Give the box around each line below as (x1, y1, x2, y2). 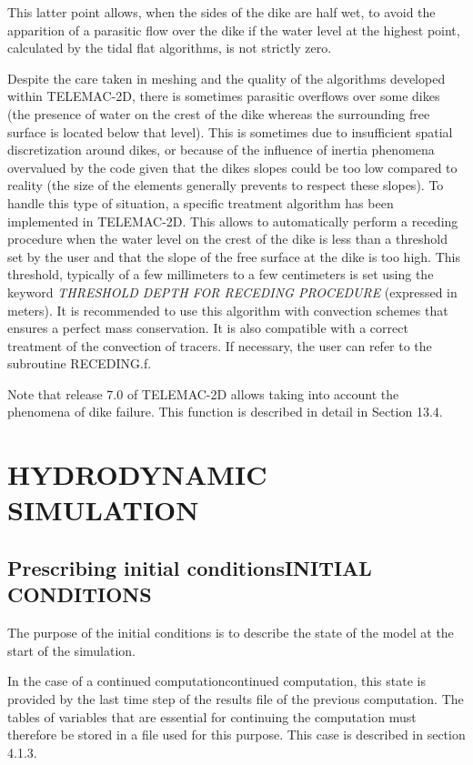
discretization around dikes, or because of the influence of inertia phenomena (7, 140, 435, 159)
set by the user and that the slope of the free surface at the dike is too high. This (7, 247, 460, 266)
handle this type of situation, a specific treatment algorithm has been (7, 193, 394, 212)
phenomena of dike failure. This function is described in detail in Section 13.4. (7, 402, 443, 421)
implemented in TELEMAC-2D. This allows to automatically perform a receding (7, 211, 458, 230)
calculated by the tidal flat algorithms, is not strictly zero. (7, 38, 332, 57)
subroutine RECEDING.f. (7, 354, 152, 373)
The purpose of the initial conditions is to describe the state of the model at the (7, 623, 454, 642)
